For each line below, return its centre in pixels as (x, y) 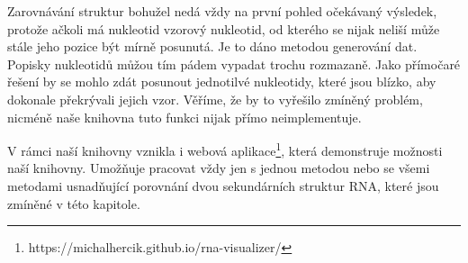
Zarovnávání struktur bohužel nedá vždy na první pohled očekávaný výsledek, (222, 11)
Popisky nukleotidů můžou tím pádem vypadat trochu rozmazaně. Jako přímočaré (234, 63)
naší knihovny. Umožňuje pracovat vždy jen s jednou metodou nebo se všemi (219, 168)
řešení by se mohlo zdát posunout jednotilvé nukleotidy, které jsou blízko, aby (222, 82)
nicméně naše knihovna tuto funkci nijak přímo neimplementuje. (184, 117)
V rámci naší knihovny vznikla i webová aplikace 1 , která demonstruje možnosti (225, 149)
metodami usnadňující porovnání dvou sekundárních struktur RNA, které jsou (223, 186)
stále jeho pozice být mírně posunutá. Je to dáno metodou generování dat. (212, 46)
